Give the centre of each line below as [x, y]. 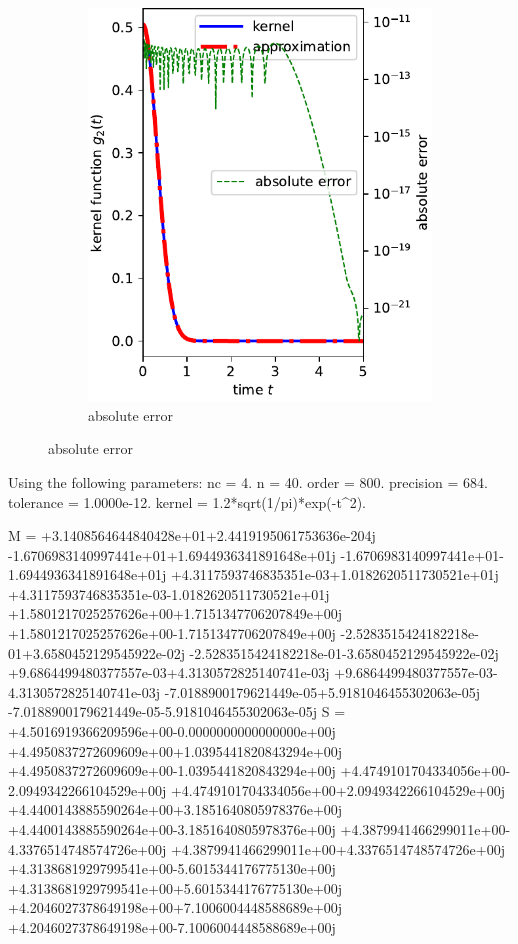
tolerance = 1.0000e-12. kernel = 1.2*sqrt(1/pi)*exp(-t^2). [187, 501]
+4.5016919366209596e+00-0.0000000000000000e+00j [172, 731]
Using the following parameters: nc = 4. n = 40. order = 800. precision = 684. [248, 481]
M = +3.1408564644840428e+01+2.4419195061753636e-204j [192, 535]
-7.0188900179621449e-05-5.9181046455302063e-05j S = [177, 711]
